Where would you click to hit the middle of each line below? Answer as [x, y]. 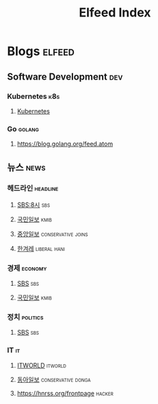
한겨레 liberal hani [41, 248]
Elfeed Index [115, 13]
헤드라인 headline [33, 188]
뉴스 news [26, 167]
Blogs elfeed [41, 51]
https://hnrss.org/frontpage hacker [65, 393]
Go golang [23, 128]
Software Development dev [65, 77]
